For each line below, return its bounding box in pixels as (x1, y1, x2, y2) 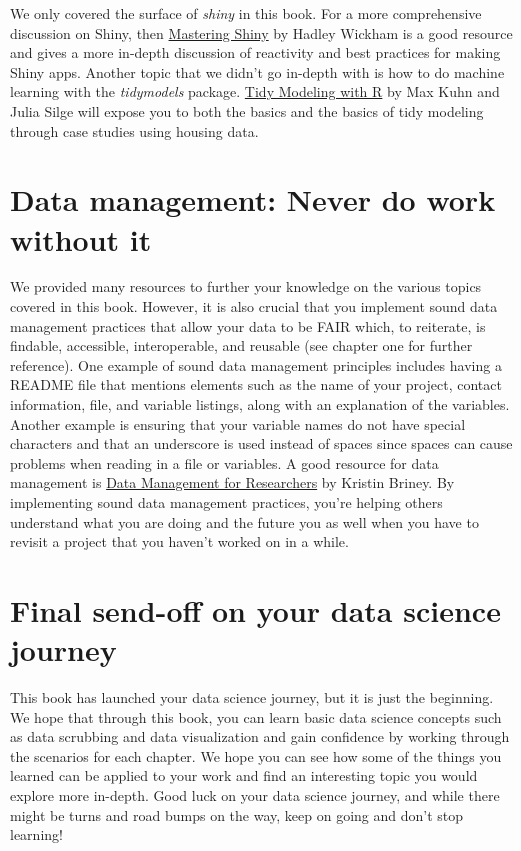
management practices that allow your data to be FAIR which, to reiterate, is (10, 315, 486, 336)
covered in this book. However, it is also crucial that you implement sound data (10, 296, 498, 317)
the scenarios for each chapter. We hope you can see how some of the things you (10, 745, 502, 766)
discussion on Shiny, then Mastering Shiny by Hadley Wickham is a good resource (10, 22, 513, 43)
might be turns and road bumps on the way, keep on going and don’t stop (10, 804, 464, 825)
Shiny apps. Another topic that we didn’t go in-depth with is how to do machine (10, 61, 505, 82)
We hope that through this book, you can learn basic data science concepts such (10, 706, 502, 727)
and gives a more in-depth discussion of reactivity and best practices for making (10, 42, 501, 63)
